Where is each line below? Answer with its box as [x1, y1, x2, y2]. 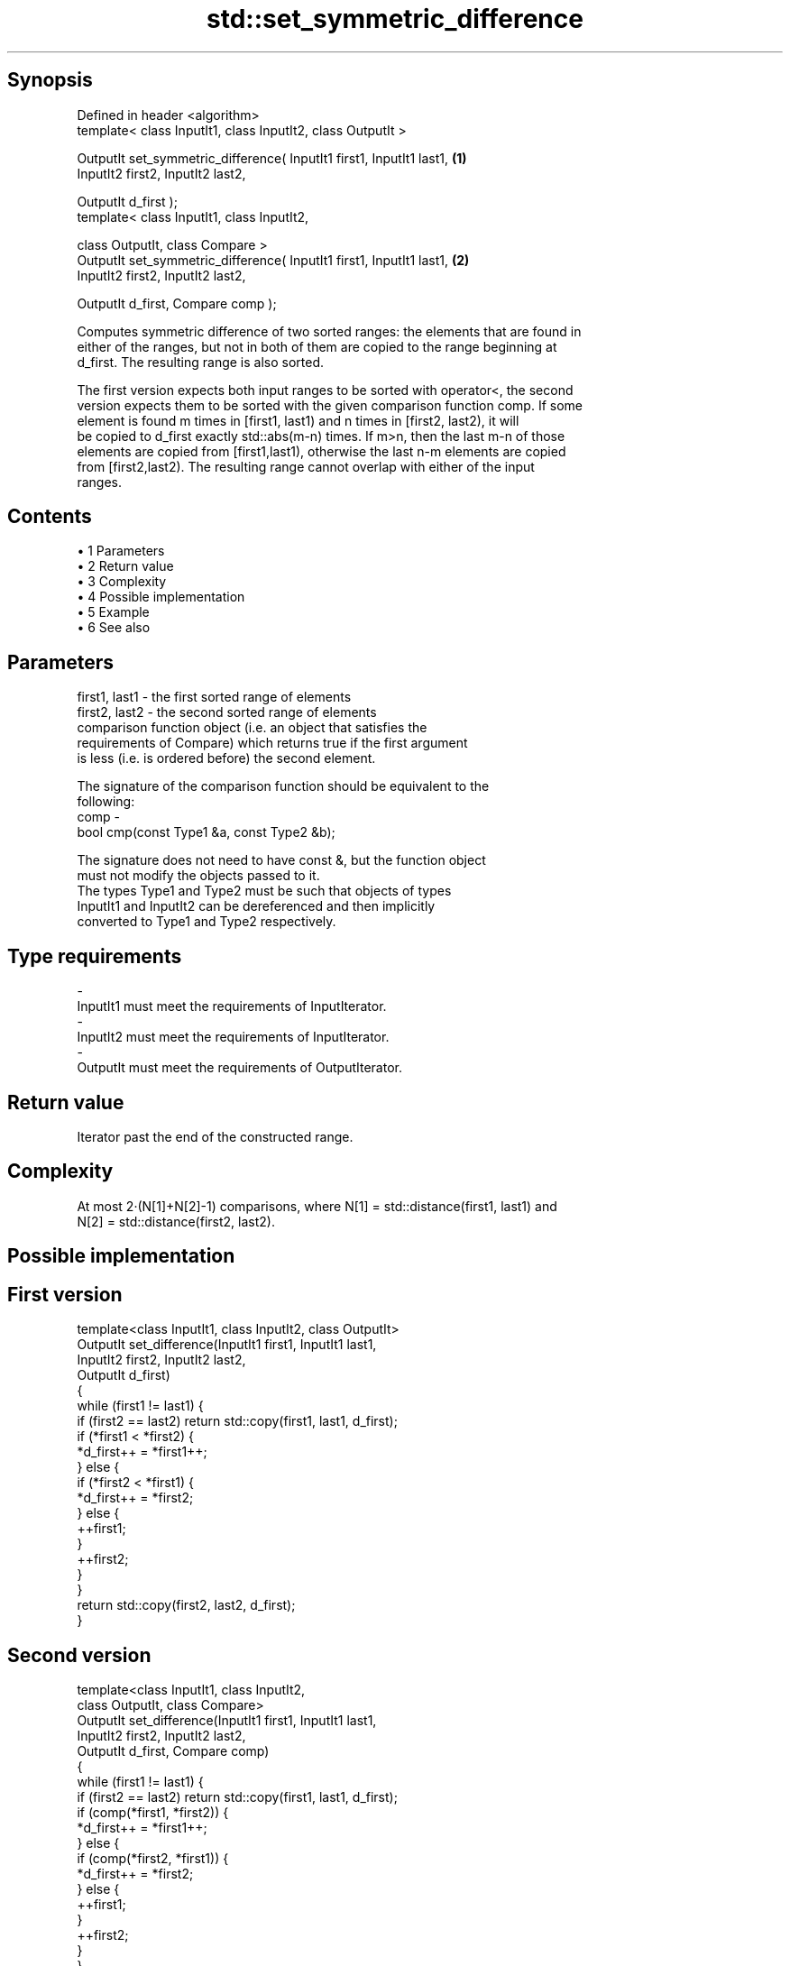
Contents [7, 505, 92, 528]
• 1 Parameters [77, 543, 165, 559]
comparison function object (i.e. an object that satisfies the [77, 720, 427, 736]
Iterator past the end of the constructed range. [77, 1128, 354, 1144]
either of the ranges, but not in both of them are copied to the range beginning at [77, 338, 557, 354]
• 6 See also [77, 620, 151, 636]
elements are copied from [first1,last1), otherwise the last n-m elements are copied [77, 443, 566, 459]
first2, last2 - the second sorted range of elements [77, 704, 377, 721]
